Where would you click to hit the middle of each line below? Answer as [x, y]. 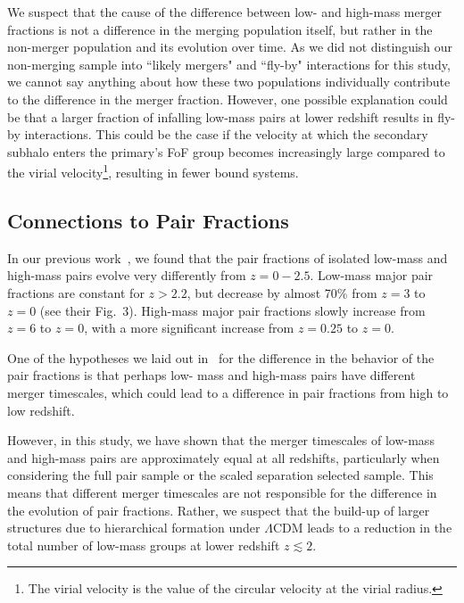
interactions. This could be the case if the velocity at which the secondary [226, 134]
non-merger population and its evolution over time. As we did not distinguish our [230, 47]
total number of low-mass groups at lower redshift [144, 545]
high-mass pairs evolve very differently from [127, 275]
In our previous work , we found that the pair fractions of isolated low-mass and [228, 257]
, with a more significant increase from [189, 328]
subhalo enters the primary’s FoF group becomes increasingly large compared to [226, 151]
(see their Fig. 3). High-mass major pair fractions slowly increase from [232, 310]
